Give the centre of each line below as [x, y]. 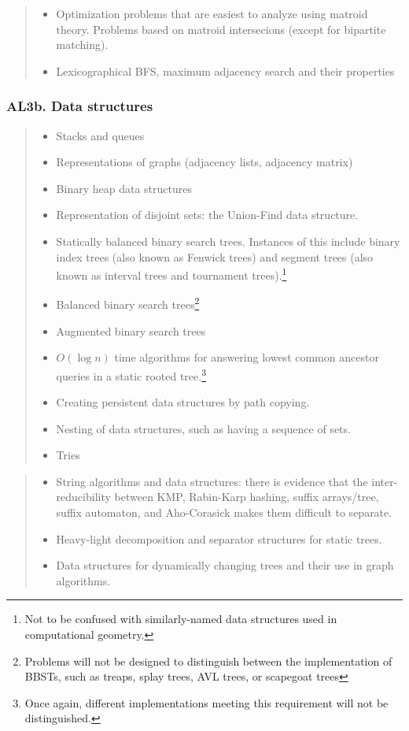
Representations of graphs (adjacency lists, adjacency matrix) [204, 162]
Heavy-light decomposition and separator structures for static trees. [219, 538]
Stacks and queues [100, 135]
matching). [82, 45]
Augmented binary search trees [131, 330]
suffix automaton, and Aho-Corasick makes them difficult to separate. [224, 512]
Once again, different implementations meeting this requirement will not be [206, 702]
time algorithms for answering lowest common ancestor [247, 357]
